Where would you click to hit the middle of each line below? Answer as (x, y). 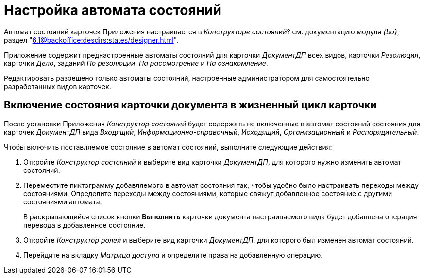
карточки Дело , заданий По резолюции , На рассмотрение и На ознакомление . (136, 63)
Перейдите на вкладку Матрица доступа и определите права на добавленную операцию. (173, 255)
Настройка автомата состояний (113, 10)
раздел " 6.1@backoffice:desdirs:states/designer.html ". (91, 40)
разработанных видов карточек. (58, 86)
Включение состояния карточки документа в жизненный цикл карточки (190, 105)
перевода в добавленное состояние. (85, 225)
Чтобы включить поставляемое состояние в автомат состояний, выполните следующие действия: (168, 147)
